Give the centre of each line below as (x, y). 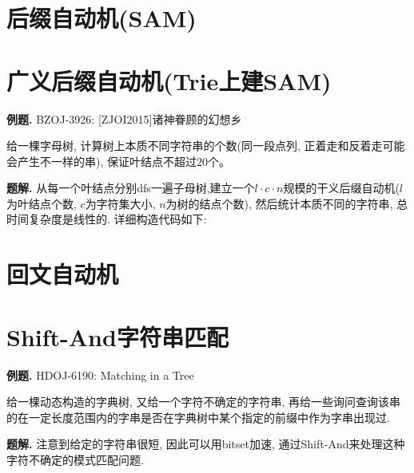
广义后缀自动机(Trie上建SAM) (169, 80)
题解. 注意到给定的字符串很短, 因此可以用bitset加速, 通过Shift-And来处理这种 (206, 444)
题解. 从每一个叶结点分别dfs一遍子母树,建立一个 (131, 188)
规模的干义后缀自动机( (341, 188)
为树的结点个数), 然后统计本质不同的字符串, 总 (287, 203)
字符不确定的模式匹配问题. (75, 459)
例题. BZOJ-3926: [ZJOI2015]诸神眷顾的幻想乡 (124, 118)
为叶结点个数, (42, 203)
